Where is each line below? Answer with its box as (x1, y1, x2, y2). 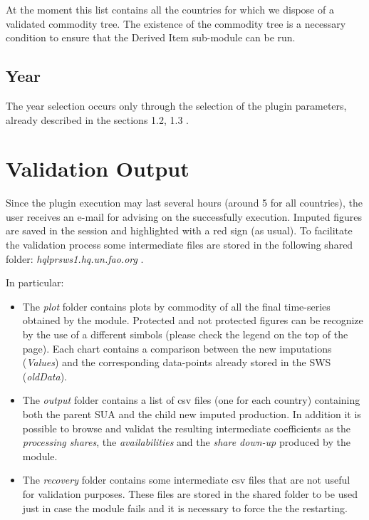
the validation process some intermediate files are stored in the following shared (6, 237, 353, 252)
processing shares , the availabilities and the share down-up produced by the (22, 435, 350, 449)
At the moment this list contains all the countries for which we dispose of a (6, 2, 334, 16)
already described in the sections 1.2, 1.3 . (6, 112, 189, 127)
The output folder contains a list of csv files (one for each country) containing (22, 392, 360, 407)
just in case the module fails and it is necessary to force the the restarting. (22, 500, 348, 515)
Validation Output (6, 154, 189, 183)
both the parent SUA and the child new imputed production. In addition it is (22, 407, 361, 422)
